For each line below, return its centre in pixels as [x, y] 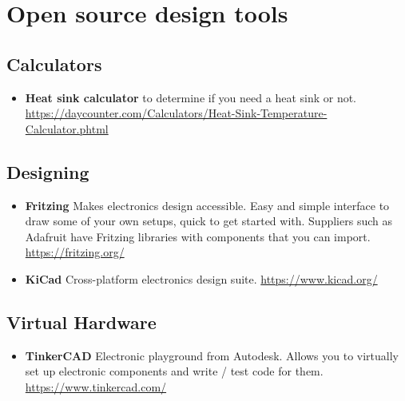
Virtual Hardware [81, 322]
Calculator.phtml [67, 128]
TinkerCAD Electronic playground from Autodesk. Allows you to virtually [212, 355]
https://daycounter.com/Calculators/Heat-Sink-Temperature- [176, 113]
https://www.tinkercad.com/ [96, 386]
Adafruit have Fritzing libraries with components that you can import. [198, 236]
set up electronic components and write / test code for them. [174, 371]
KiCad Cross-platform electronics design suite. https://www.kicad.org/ [201, 278]
